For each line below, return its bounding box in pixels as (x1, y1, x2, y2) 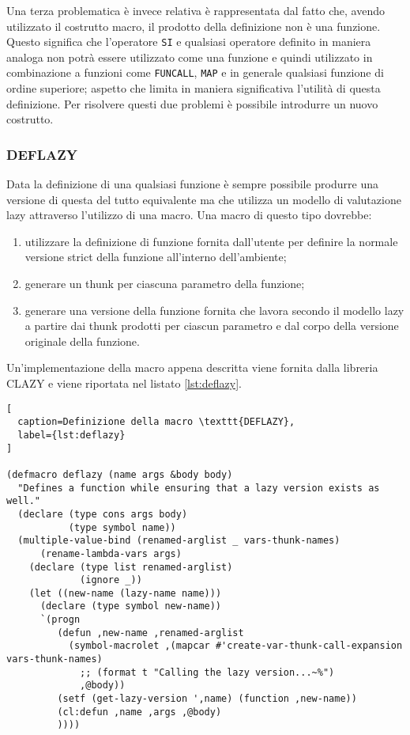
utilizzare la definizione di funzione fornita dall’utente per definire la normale (24, 233, 398, 249)
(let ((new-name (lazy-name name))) (28, 587, 222, 599)
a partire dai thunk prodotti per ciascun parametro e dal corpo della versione (24, 317, 399, 334)
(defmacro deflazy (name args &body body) (6, 468, 233, 480)
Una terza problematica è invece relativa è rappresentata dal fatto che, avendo (6, 2, 385, 18)
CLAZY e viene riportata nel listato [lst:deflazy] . (6, 375, 242, 392)
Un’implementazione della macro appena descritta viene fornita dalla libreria (6, 359, 378, 376)
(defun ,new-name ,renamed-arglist (57, 627, 244, 638)
